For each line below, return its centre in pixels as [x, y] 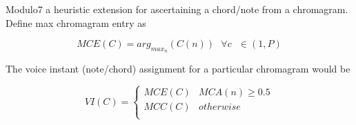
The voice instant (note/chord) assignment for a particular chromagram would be [178, 69]
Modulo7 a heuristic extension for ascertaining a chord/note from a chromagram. [177, 9]
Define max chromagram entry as [76, 22]
